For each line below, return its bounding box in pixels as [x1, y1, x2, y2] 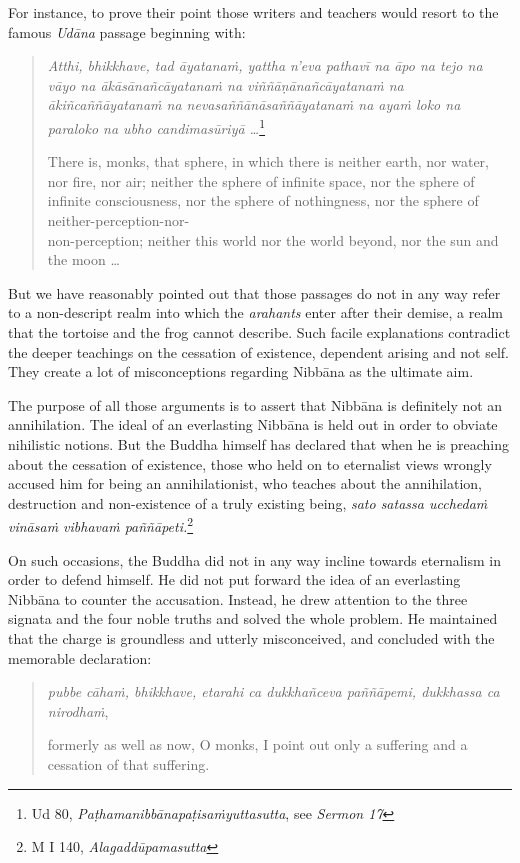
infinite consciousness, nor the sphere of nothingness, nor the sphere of [47, 190, 479, 211]
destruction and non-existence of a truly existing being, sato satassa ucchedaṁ [8, 492, 488, 513]
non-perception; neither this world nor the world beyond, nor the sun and [47, 229, 499, 250]
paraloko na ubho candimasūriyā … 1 [47, 114, 266, 138]
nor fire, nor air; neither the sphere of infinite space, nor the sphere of [47, 170, 475, 191]
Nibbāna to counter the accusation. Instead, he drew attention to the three [8, 588, 468, 609]
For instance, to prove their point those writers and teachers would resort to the [8, 2, 499, 22]
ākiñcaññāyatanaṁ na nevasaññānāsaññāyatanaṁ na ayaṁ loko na [47, 94, 461, 115]
